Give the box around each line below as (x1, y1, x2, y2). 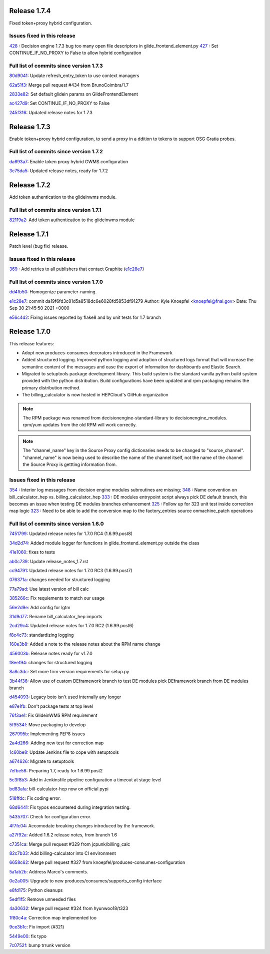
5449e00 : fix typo (9, 933, 47, 939)
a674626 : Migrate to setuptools (9, 758, 74, 764)
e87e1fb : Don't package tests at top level (9, 703, 93, 709)
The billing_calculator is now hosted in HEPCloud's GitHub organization (21, 392, 168, 398)
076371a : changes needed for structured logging (9, 577, 110, 583)
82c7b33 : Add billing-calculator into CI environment (9, 850, 116, 856)
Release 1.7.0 (9, 327, 51, 336)
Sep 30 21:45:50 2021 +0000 (9, 305, 69, 311)
